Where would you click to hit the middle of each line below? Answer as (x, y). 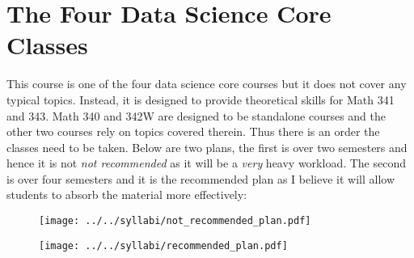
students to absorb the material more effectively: (127, 195)
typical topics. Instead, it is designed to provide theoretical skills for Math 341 (201, 99)
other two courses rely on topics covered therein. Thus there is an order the (193, 131)
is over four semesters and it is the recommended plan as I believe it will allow (201, 178)
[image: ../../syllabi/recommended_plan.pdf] (163, 245)
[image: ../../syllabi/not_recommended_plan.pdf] (175, 221)
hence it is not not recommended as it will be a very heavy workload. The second (207, 163)
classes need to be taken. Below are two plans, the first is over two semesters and (207, 147)
